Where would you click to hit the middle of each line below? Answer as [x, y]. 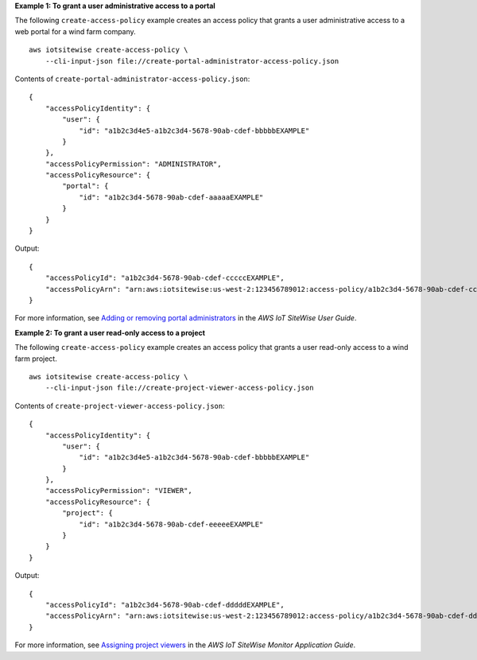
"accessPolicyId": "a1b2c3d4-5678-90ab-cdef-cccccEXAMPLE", [165, 278]
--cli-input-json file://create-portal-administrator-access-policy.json [192, 61]
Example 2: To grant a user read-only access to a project [110, 332]
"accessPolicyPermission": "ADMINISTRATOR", [133, 164]
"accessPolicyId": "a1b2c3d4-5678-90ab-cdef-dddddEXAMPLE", [165, 605]
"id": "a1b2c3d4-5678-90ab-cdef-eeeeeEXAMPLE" [171, 524]
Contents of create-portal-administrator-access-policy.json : [132, 79]
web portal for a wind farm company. [76, 31]
